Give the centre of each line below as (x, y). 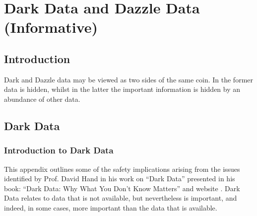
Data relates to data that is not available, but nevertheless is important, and (121, 198)
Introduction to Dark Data (59, 150)
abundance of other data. (42, 99)
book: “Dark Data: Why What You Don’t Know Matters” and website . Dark (122, 188)
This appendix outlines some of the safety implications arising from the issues (122, 169)
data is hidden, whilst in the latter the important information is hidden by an (122, 89)
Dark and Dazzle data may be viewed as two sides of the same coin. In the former (129, 79)
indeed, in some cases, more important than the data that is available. (111, 207)
